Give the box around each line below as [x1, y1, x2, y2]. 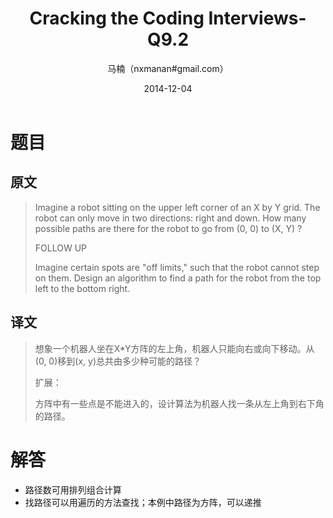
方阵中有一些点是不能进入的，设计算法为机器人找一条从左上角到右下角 [34, 397, 325, 409]
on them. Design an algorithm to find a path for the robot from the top [34, 272, 322, 284]
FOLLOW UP [34, 242, 87, 254]
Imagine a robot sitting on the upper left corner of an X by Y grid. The [34, 201, 321, 213]
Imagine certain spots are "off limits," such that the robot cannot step [34, 261, 320, 273]
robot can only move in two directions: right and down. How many [34, 212, 307, 224]
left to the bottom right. [34, 282, 131, 294]
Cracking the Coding [29, 7, 205, 30]
